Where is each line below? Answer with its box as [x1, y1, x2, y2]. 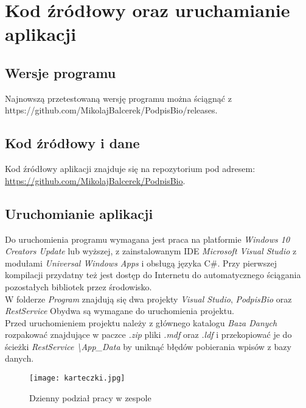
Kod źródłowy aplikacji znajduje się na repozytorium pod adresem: [5, 162, 256, 175]
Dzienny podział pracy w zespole [29, 391, 151, 404]
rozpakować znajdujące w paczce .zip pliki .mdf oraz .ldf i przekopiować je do [5, 328, 292, 341]
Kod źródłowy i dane [5, 134, 140, 152]
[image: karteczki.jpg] [29, 374, 125, 383]
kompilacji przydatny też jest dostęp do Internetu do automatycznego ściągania [5, 268, 301, 281]
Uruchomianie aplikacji [5, 204, 153, 223]
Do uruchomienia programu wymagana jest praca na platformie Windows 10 [5, 232, 290, 245]
